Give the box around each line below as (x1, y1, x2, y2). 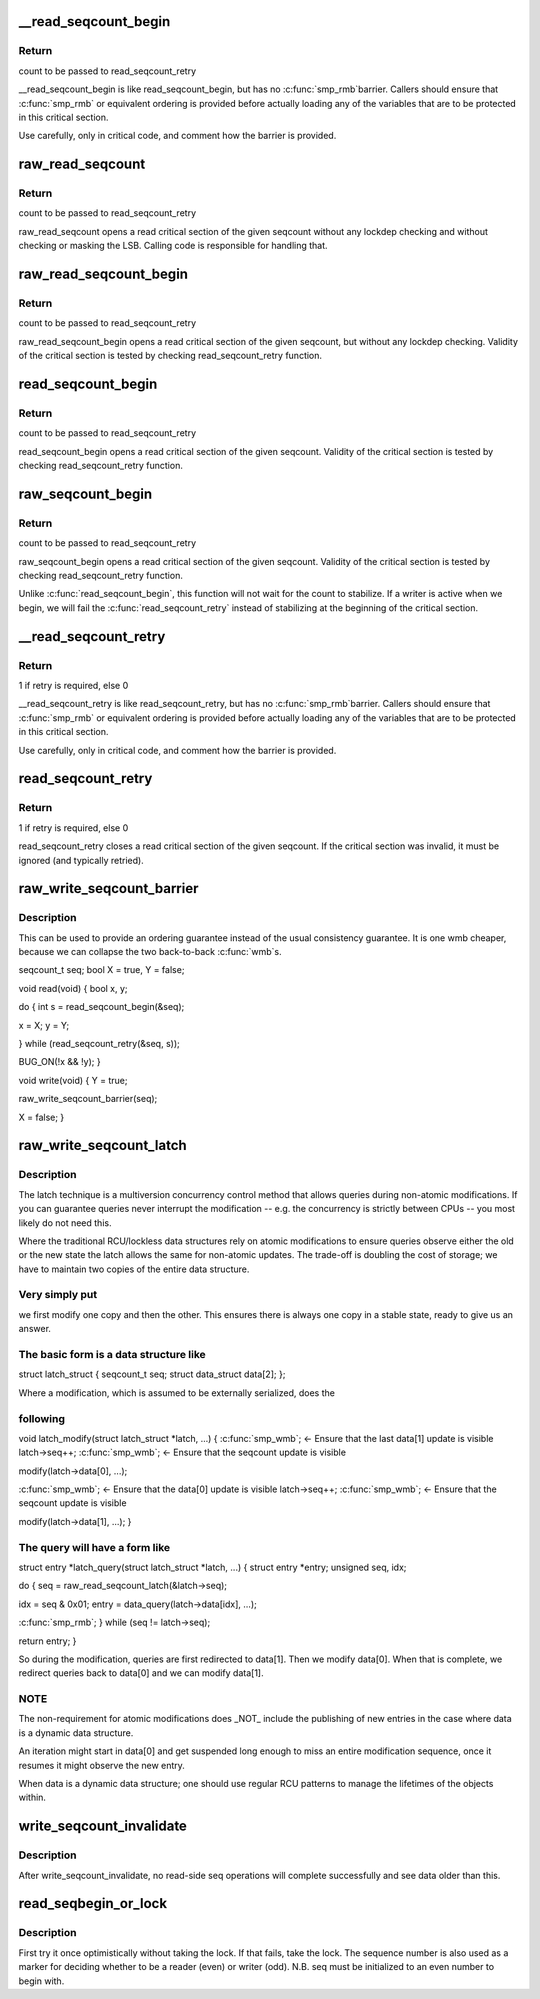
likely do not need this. (18, 1216, 112, 1229)
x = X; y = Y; (18, 1019, 70, 1031)
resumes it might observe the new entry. (18, 1759, 185, 1771)
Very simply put (18, 1288, 98, 1302)
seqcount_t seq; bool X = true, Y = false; (18, 964, 185, 976)
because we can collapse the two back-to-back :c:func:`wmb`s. (18, 946, 282, 958)
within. (18, 1791, 47, 1804)
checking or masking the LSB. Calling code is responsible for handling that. (18, 240, 329, 252)
